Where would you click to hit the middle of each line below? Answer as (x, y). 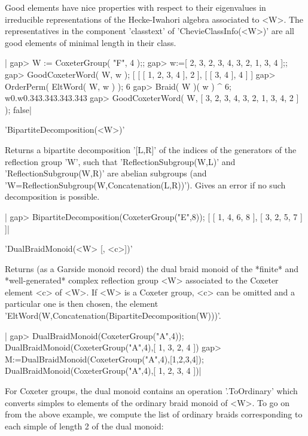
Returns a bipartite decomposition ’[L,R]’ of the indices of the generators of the (151, 149)
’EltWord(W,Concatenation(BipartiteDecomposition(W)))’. (113, 315)
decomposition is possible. (52, 196)
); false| (18, 109)
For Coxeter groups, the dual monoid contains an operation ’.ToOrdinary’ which (151, 391)
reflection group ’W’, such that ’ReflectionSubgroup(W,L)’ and (120, 161)
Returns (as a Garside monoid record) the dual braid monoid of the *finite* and (152, 268)
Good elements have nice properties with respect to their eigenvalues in (135, 7)
